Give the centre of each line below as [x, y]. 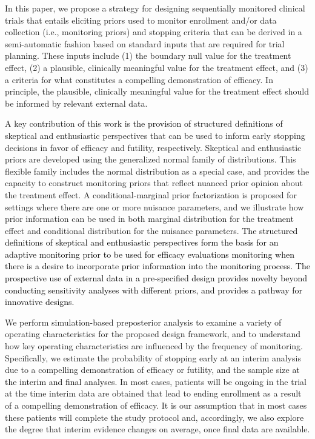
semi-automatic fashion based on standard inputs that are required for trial [145, 43]
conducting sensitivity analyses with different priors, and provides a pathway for [154, 290]
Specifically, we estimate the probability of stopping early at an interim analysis [153, 357]
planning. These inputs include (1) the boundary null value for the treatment [148, 55]
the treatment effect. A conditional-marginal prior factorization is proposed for [151, 194]
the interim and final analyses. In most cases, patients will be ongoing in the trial [156, 381]
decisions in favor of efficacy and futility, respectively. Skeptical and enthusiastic [153, 147]
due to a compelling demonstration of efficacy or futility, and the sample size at [152, 370]
